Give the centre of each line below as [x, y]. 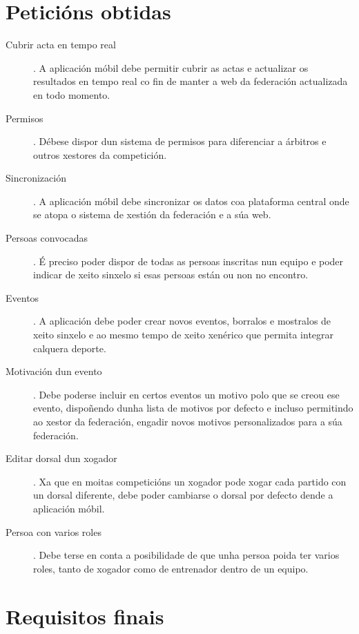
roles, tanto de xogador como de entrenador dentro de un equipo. [171, 568]
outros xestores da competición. [100, 154]
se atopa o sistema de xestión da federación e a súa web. [152, 214]
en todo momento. [72, 94]
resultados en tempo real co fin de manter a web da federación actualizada [191, 81]
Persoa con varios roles [54, 531]
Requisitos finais [85, 616]
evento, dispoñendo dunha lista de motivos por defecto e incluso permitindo [193, 408]
